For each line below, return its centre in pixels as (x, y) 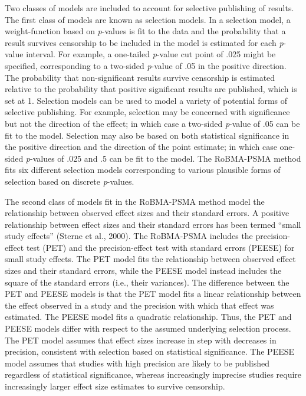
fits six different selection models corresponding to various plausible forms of (143, 170)
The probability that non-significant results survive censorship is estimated (140, 77)
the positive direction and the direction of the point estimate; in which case (141, 147)
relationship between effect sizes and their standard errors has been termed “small (153, 224)
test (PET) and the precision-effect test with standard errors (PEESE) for (160, 247)
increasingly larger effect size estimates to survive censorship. (115, 386)
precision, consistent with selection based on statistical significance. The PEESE (150, 351)
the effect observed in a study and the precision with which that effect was (139, 305)
